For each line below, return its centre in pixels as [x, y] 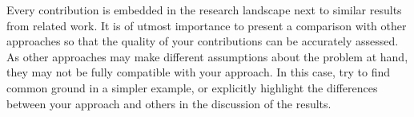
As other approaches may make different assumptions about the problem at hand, [207, 56]
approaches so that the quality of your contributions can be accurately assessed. [203, 41]
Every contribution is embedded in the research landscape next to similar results [204, 10]
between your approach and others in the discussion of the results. [169, 103]
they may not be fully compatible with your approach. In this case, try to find [199, 72]
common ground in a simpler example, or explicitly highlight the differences [192, 87]
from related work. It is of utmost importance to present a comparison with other [207, 25]
